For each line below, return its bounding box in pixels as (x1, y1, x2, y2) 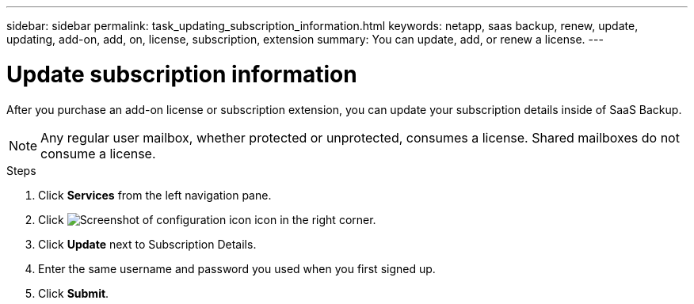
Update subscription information (6, 60, 357, 88)
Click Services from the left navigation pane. (38, 188, 272, 202)
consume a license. (40, 145, 156, 161)
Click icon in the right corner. (38, 212, 376, 226)
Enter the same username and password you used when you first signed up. (38, 261, 436, 275)
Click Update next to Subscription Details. (38, 237, 257, 251)
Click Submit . (38, 286, 109, 300)
